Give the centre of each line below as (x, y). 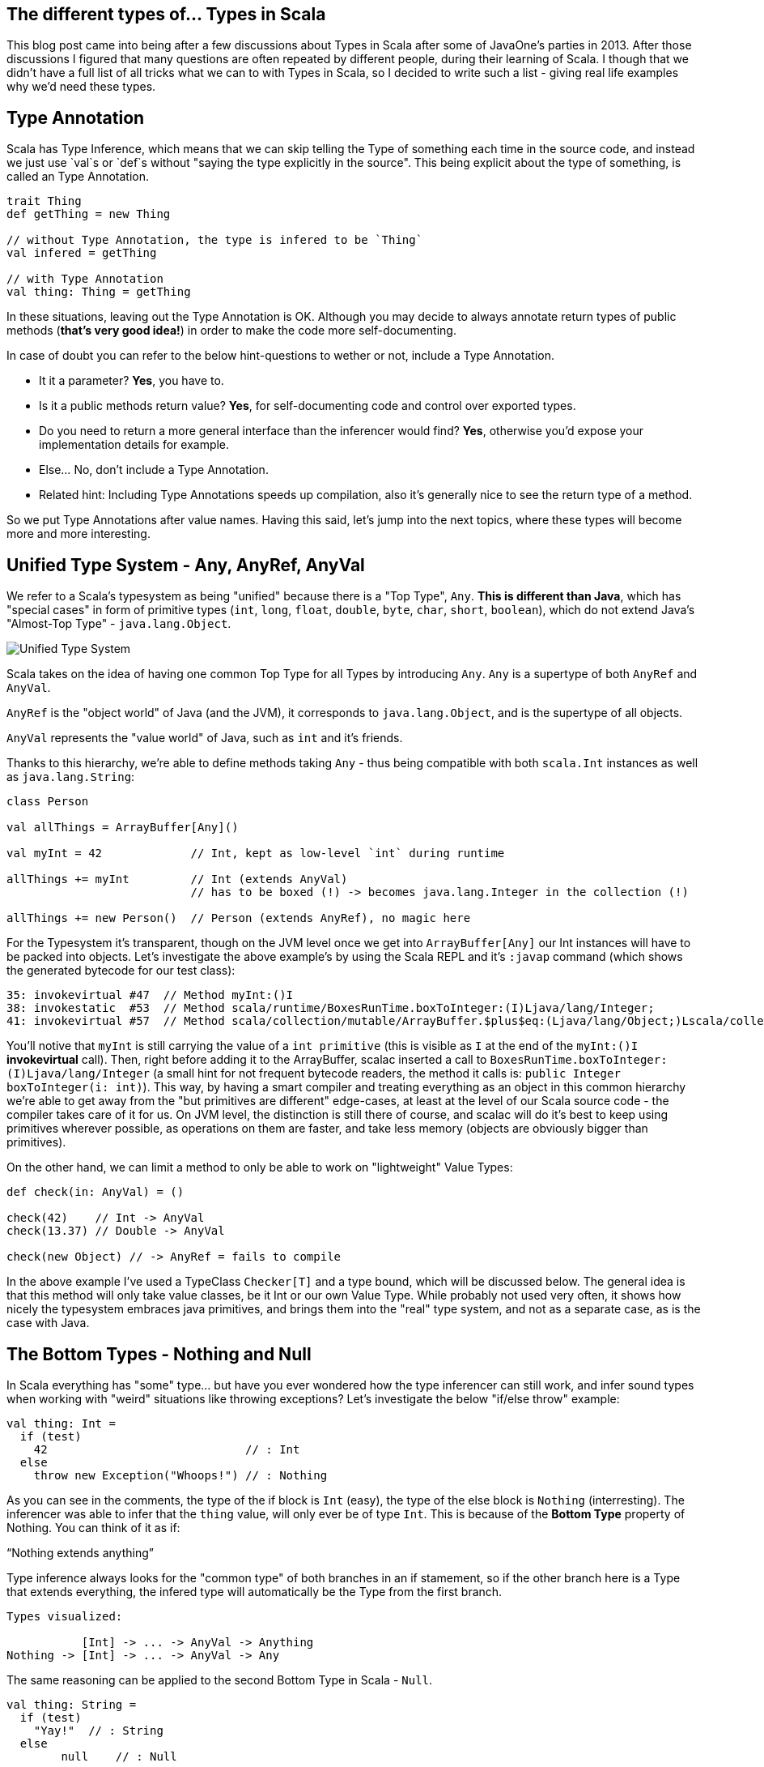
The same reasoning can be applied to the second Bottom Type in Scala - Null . (220, 1680)
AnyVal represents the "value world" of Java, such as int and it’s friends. (205, 738)
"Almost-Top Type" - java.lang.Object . (119, 624)
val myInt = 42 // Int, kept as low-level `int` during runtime (256, 854)
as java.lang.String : (71, 777)
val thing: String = (72, 1704)
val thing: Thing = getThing (99, 292)
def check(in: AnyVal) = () (95, 1192)
